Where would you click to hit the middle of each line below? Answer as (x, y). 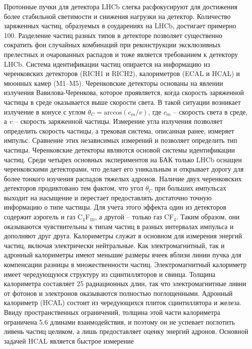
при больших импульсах (190, 188)
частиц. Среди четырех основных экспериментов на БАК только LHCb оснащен (123, 159)
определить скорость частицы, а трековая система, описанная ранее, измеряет (119, 130)
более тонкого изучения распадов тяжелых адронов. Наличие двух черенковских (123, 178)
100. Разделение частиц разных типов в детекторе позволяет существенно (113, 35)
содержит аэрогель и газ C (43, 217)
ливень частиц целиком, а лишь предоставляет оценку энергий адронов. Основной (126, 331)
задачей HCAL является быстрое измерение (69, 340)
